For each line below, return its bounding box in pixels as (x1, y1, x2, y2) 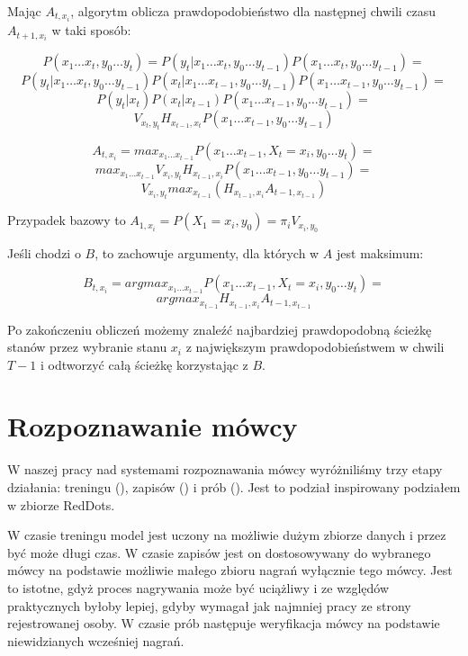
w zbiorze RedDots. (7, 495, 115, 514)
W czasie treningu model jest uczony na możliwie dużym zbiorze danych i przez (7, 526, 446, 544)
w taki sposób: (51, 21, 131, 40)
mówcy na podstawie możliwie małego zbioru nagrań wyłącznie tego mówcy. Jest (7, 561, 453, 580)
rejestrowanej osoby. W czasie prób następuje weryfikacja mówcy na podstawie (7, 614, 440, 633)
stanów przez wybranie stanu (7, 337, 167, 356)
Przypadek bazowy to (7, 211, 126, 229)
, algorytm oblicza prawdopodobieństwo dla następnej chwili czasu (70, 2, 436, 20)
